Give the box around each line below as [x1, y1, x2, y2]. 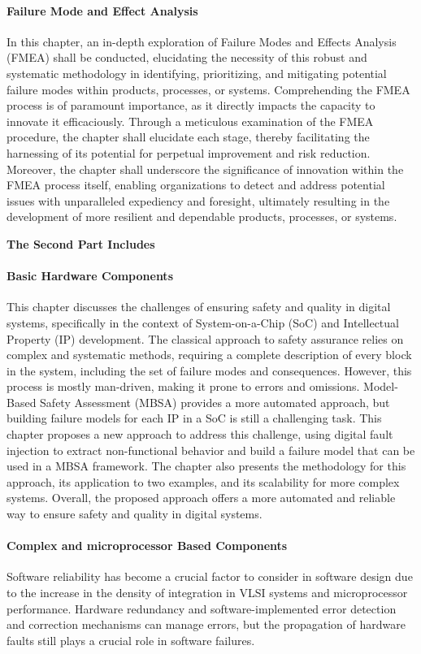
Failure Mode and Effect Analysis [7, 2, 198, 19]
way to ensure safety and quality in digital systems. [7, 505, 263, 522]
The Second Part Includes [7, 235, 155, 252]
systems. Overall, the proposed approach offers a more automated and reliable [7, 489, 396, 506]
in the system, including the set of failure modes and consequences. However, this [7, 362, 412, 379]
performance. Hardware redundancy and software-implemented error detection [7, 600, 397, 617]
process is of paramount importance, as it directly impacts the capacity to [7, 97, 375, 114]
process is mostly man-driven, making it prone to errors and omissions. [7, 378, 360, 395]
